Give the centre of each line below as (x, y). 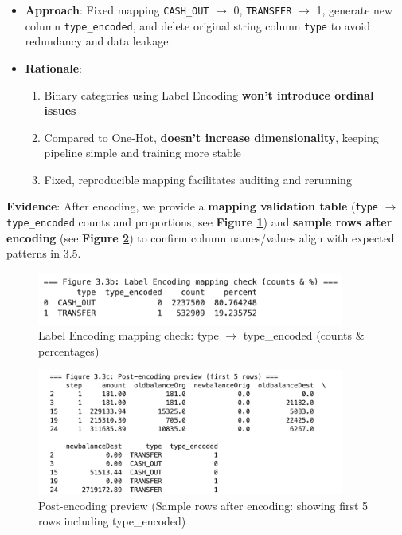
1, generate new (355, 10)
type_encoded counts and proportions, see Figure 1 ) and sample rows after (199, 222)
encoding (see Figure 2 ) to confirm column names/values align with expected (201, 237)
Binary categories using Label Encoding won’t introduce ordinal (209, 94)
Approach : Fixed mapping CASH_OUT (117, 10)
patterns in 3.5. (44, 253)
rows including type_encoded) (112, 521)
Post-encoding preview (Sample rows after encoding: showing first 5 (203, 505)
